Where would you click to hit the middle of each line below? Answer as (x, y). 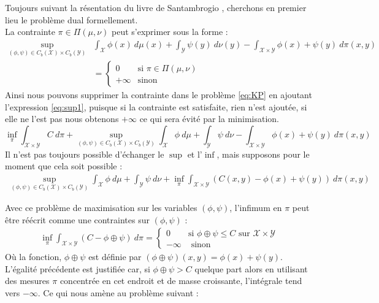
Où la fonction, (33, 257)
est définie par (115, 257)
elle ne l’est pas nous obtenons (62, 119)
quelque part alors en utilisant (251, 268)
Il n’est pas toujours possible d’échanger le (85, 154)
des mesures (27, 281)
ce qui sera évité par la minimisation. (209, 119)
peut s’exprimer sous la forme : (170, 32)
